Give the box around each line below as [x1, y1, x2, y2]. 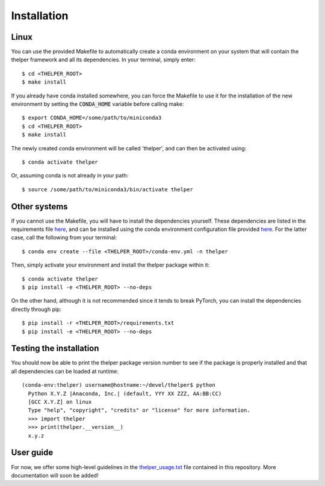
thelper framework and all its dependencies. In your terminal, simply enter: [11, 56, 196, 63]
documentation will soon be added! [11, 472, 99, 479]
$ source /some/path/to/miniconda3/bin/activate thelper [22, 186, 194, 192]
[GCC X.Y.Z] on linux [28, 399, 92, 405]
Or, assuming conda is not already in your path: [11, 172, 129, 179]
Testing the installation [11, 343, 99, 354]
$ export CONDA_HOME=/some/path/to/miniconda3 [22, 114, 162, 121]
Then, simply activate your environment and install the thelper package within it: [11, 262, 210, 269]
